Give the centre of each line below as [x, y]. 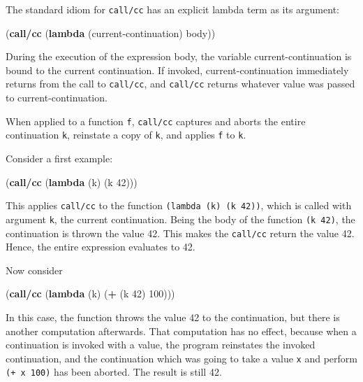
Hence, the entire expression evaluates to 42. [101, 247]
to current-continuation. [57, 98]
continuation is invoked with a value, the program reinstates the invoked [161, 345]
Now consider [34, 270]
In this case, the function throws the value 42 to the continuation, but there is [173, 317]
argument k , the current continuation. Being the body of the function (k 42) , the [180, 219]
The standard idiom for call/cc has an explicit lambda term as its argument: [172, 9]
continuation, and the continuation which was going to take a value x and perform [181, 358]
